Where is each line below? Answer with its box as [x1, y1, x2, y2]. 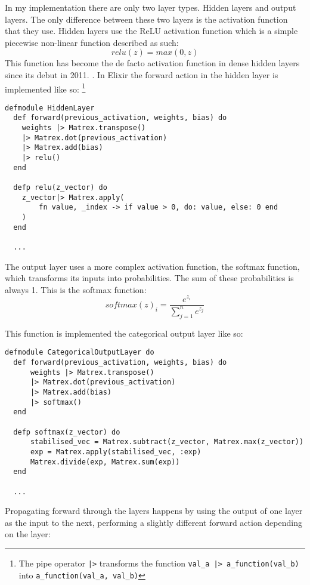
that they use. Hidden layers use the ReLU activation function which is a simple [5, 24, 298, 37]
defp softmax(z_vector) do [13, 427, 120, 436]
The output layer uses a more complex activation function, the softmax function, [5, 260, 300, 272]
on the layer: [5, 528, 51, 540]
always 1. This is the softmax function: [5, 283, 147, 295]
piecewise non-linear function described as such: [5, 36, 179, 48]
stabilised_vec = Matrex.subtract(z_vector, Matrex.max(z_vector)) [30, 438, 304, 447]
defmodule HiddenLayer [5, 103, 95, 112]
